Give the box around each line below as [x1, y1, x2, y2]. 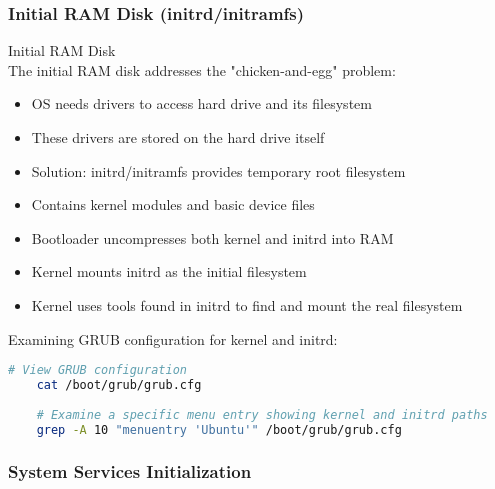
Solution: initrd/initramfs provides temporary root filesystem [31, 160, 406, 181]
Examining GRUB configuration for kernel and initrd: [8, 328, 338, 349]
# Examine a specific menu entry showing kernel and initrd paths [36, 407, 488, 422]
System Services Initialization [8, 459, 252, 484]
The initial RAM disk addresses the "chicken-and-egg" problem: [8, 59, 396, 80]
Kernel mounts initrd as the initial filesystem [31, 261, 307, 282]
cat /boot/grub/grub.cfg [36, 378, 202, 393]
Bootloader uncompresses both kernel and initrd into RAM [31, 227, 394, 248]
